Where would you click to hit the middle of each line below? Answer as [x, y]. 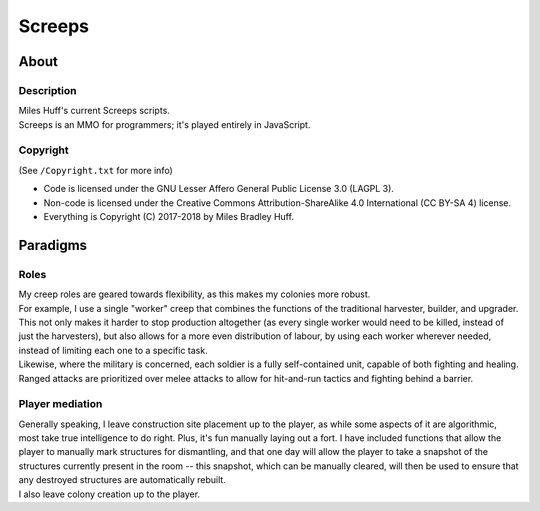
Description [47, 90]
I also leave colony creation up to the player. [109, 494]
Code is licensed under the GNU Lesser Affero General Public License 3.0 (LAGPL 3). [219, 189]
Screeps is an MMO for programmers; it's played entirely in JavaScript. [164, 124]
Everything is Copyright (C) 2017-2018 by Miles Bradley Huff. [169, 217]
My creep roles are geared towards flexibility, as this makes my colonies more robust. [194, 294]
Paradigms [53, 245]
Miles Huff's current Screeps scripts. [94, 111]
